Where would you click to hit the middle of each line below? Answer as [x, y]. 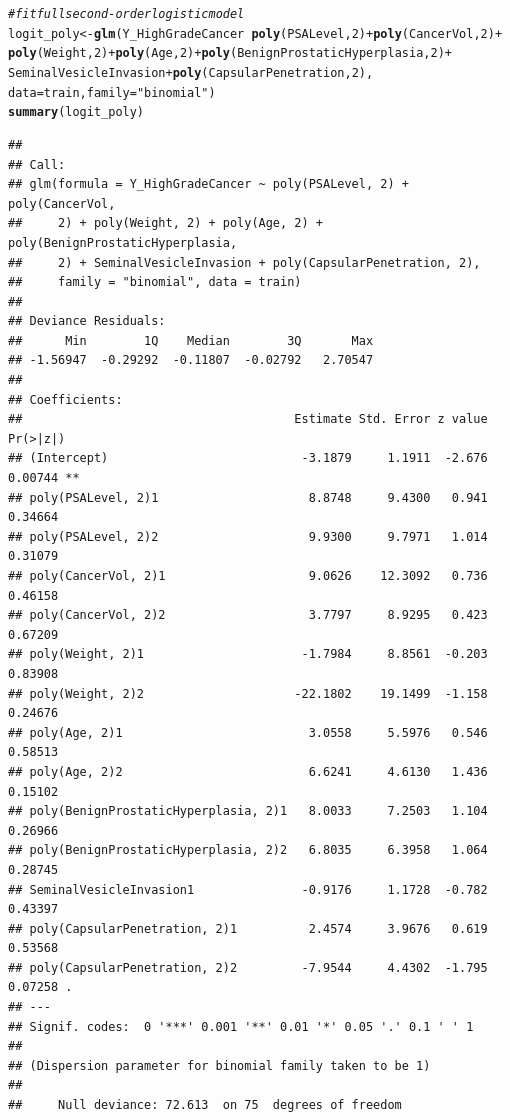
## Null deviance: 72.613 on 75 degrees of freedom [205, 1105]
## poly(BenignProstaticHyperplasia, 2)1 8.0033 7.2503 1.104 [248, 811]
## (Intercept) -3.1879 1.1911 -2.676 [248, 458]
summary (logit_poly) [76, 112]
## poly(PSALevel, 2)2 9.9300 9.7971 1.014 [248, 536]
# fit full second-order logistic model [126, 14]
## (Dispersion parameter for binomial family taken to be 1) [219, 1065]
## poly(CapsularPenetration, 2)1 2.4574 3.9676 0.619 [248, 928]
